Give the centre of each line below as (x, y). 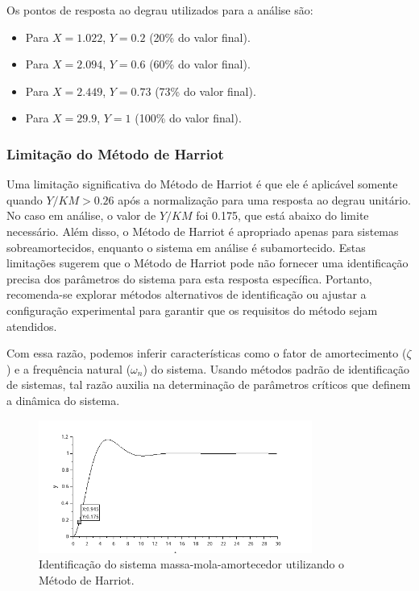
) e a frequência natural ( (69, 368)
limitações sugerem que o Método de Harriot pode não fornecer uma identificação (207, 263)
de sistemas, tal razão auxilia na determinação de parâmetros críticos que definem (209, 384)
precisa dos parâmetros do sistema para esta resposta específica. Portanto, (189, 278)
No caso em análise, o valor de (81, 215)
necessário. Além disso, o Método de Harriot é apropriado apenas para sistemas (203, 231)
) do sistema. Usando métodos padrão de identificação (276, 368)
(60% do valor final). (200, 64)
